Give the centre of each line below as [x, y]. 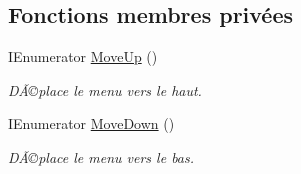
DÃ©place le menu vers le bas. [101, 156]
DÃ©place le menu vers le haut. [105, 89]
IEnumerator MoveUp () [83, 56]
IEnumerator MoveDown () [91, 123]
